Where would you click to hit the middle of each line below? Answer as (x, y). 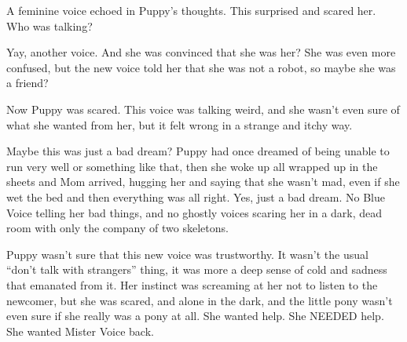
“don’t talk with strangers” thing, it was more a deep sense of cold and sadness (197, 269)
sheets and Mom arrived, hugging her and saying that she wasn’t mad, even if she (203, 182)
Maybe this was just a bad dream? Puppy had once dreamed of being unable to (198, 151)
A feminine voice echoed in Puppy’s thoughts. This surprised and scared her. (191, 10)
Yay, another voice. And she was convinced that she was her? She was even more (201, 52)
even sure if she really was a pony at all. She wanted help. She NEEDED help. (195, 316)
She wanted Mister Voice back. (80, 331)
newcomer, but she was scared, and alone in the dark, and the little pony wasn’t (200, 300)
